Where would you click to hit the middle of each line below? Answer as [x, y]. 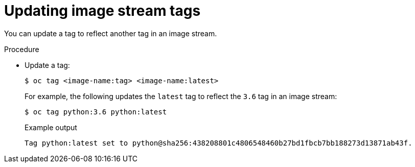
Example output [51, 127]
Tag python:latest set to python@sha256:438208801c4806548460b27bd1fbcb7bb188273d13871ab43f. [218, 143]
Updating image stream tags [102, 11]
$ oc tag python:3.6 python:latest [96, 112]
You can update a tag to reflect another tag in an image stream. [111, 33]
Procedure [22, 49]
